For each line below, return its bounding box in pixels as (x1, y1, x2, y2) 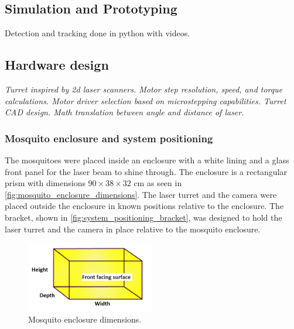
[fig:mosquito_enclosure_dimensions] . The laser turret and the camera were (5, 188, 277, 200)
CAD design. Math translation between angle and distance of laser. (5, 106, 244, 118)
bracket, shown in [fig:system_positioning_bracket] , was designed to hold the (5, 211, 282, 223)
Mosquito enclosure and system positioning (5, 131, 213, 145)
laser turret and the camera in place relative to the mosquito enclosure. (5, 222, 261, 235)
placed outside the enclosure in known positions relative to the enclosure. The (5, 200, 284, 212)
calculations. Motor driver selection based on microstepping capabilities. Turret (5, 94, 286, 107)
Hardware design (5, 56, 109, 74)
